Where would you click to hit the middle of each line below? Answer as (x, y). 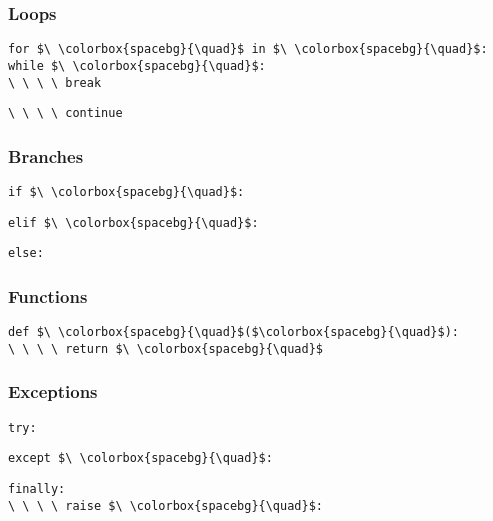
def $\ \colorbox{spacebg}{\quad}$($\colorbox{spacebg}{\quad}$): (234, 332)
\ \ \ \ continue (65, 113)
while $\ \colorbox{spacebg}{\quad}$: (137, 65)
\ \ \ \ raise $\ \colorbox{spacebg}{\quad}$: (165, 505)
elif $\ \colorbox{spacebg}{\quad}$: (133, 222)
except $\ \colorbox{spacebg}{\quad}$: (140, 458)
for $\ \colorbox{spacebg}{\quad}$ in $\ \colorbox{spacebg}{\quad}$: (248, 49)
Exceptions (53, 391)
